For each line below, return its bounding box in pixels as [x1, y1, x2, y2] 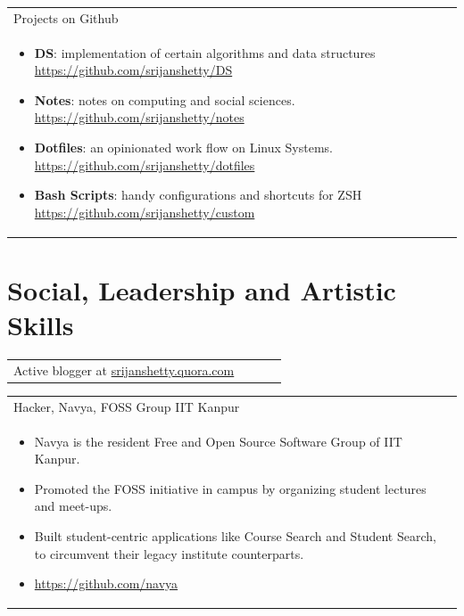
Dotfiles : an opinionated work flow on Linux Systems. [34, 137, 334, 156]
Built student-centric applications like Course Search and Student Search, [34, 526, 436, 545]
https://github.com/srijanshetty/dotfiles [34, 155, 255, 174]
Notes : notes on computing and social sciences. [34, 90, 295, 109]
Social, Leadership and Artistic [7, 272, 396, 308]
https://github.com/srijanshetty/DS [34, 61, 233, 79]
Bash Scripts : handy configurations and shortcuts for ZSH [34, 185, 362, 204]
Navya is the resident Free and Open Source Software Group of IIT [34, 431, 402, 450]
